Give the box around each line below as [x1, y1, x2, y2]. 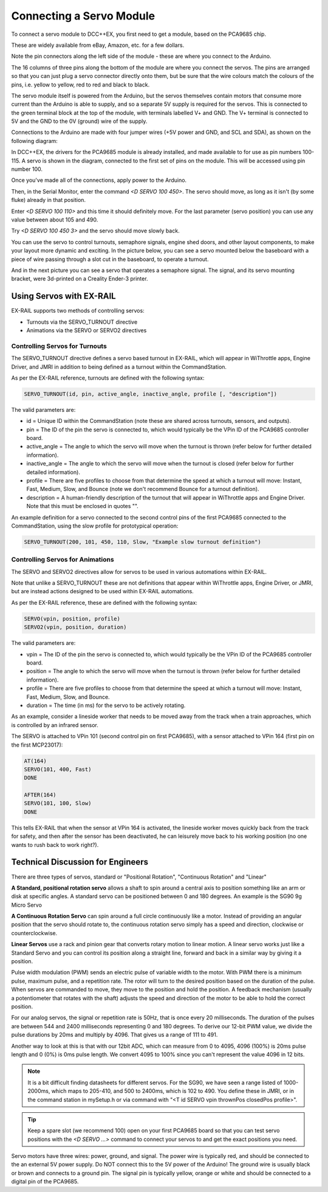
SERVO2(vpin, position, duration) [24, 624, 127, 631]
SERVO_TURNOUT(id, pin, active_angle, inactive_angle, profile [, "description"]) [24, 390, 278, 397]
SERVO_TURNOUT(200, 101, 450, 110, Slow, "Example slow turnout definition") [24, 538, 261, 545]
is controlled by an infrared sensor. [11, 721, 98, 728]
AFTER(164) [24, 792, 56, 798]
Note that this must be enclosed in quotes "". [26, 503, 139, 510]
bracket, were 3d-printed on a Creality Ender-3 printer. [11, 275, 148, 282]
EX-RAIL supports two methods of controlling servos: [11, 307, 145, 315]
